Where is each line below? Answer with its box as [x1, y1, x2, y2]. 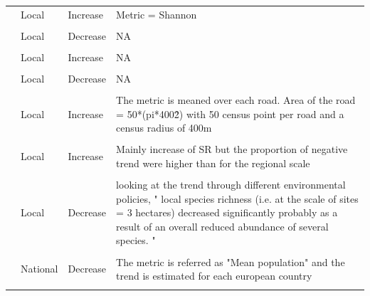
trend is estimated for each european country [116, 268, 312, 283]
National [21, 261, 58, 276]
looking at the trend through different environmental [116, 177, 346, 192]
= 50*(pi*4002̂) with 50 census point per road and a [116, 106, 344, 121]
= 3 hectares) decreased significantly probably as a [116, 205, 338, 220]
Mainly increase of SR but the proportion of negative [116, 142, 348, 157]
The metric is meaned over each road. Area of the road [116, 92, 356, 107]
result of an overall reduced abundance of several [116, 218, 329, 233]
